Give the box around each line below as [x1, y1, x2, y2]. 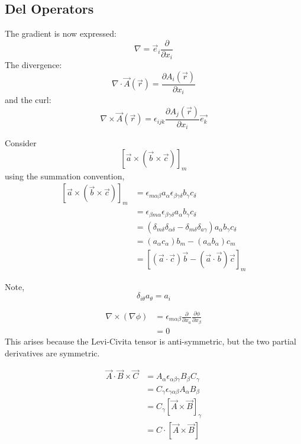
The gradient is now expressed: [5, 27, 116, 40]
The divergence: [5, 59, 62, 71]
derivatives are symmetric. [5, 346, 100, 359]
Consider [5, 137, 37, 149]
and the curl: [5, 94, 51, 106]
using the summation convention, [5, 169, 125, 182]
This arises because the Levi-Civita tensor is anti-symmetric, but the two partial [5, 335, 296, 348]
